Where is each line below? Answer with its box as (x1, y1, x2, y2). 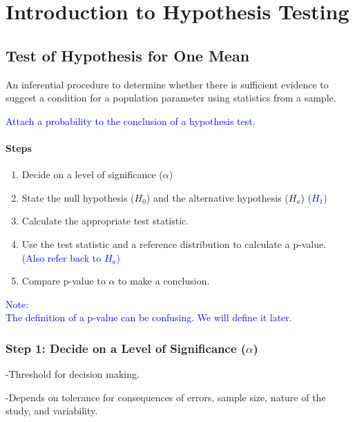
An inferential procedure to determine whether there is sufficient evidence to (6, 77, 329, 91)
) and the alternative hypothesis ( (146, 190, 289, 204)
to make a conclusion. (118, 274, 210, 288)
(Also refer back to (21, 250, 102, 265)
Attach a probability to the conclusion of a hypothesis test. (6, 113, 256, 128)
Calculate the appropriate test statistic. (21, 213, 189, 228)
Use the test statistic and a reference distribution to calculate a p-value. (21, 236, 327, 251)
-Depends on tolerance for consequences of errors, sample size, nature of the (6, 390, 326, 404)
